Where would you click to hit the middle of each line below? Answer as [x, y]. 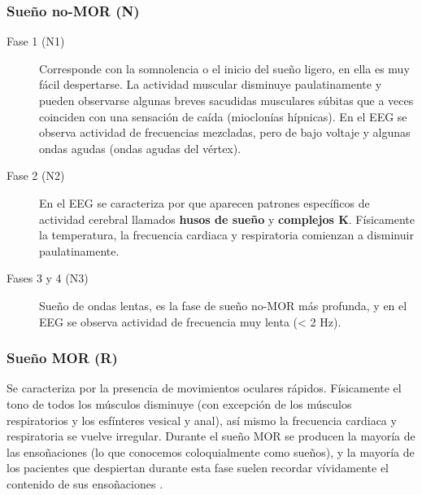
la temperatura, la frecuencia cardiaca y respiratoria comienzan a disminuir [226, 235]
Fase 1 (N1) [36, 41]
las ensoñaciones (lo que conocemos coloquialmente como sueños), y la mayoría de [211, 451]
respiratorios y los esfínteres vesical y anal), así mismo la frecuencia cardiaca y [202, 420]
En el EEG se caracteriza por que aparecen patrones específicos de [204, 202]
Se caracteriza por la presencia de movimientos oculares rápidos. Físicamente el [204, 388]
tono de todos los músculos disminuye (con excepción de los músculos [179, 403]
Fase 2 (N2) [36, 175]
